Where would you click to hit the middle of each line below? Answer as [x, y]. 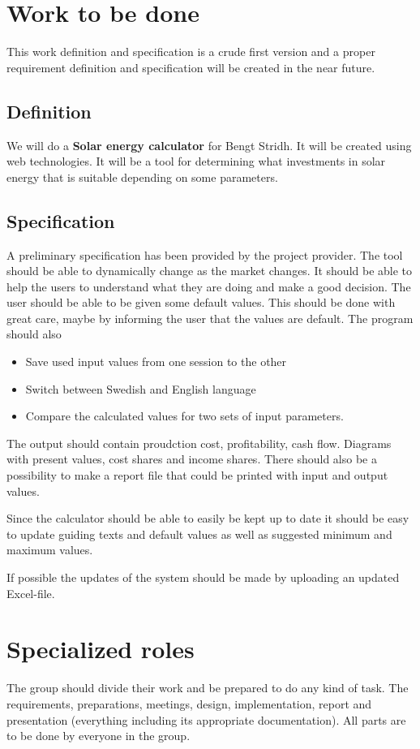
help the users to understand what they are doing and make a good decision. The [209, 286]
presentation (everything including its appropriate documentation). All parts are [206, 719]
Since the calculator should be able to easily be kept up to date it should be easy [208, 518]
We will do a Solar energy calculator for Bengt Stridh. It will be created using [209, 145]
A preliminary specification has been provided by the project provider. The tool [205, 254]
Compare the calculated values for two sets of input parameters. [184, 416]
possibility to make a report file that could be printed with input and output [197, 475]
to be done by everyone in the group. [99, 736]
